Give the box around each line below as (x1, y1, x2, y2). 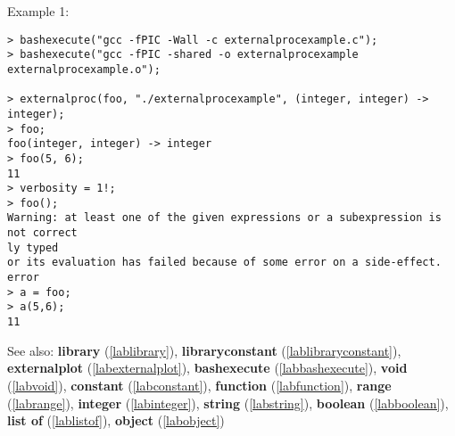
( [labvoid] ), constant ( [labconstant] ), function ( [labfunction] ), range (7, 375, 392, 394)
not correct (7, 226, 78, 240)
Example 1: (7, 2, 70, 20)
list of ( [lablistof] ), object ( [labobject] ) (7, 411, 225, 430)
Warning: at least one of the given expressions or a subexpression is (7, 211, 442, 225)
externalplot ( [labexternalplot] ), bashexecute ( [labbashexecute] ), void (7, 358, 408, 377)
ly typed (7, 241, 59, 254)
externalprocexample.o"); (7, 62, 161, 76)
